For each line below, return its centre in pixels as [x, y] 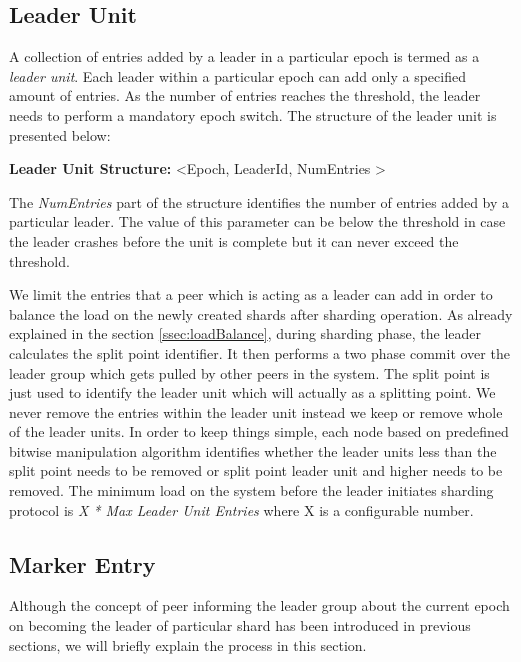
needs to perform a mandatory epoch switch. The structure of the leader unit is [253, 114]
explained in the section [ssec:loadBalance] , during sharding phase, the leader [245, 333]
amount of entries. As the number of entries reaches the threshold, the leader [245, 95]
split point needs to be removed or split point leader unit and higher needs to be [256, 470]
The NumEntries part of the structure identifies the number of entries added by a [259, 201]
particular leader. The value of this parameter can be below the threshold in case [257, 221]
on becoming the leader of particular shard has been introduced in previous [240, 625]
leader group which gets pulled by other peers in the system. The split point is [249, 372]
